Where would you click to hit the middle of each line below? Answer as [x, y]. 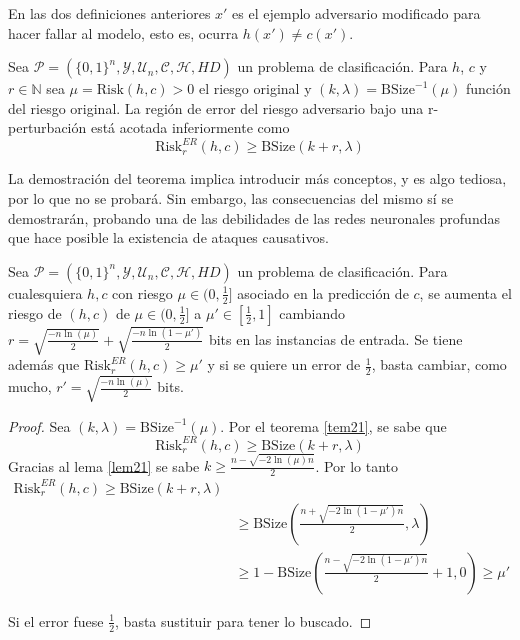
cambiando [312, 312]
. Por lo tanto [357, 465]
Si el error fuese [56, 620]
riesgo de [35, 312]
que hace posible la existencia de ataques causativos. [168, 237]
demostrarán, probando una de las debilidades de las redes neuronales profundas [254, 217]
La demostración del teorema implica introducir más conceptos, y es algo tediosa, [257, 178]
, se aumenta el [465, 292]
